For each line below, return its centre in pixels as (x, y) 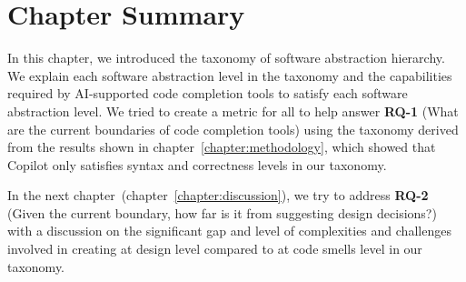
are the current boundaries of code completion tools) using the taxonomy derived (233, 129)
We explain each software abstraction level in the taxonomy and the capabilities (230, 75)
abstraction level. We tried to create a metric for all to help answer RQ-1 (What (233, 111)
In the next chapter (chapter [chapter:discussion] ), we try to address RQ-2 (218, 195)
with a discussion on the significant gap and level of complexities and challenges (229, 231)
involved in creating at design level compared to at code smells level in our (215, 249)
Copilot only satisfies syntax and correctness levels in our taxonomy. (197, 164)
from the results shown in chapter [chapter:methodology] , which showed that (222, 147)
